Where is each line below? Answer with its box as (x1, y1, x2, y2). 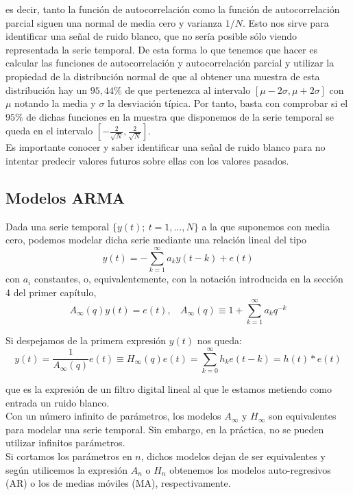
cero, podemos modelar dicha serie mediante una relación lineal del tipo (5, 232, 306, 247)
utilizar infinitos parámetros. (5, 435, 125, 450)
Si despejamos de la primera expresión (5, 333, 167, 348)
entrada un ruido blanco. (5, 395, 110, 409)
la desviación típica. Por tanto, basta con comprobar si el (108, 96, 348, 110)
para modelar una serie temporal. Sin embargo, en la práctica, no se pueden (5, 422, 324, 436)
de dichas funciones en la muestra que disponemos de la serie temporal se (26, 109, 334, 123)
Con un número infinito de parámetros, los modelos (5, 409, 221, 423)
